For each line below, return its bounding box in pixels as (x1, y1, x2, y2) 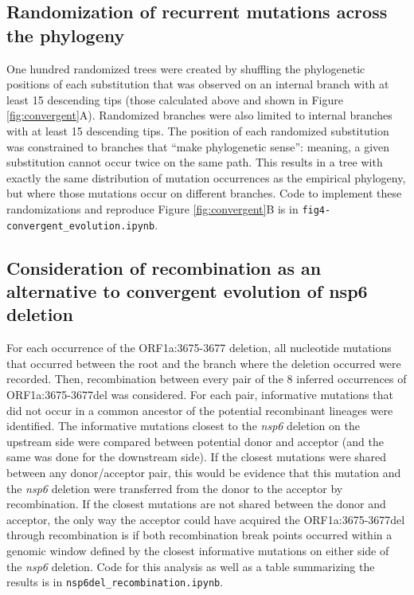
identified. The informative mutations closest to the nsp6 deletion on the (6, 417, 360, 434)
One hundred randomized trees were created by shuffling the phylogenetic (6, 60, 365, 76)
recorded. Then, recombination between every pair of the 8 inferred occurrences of (6, 370, 407, 387)
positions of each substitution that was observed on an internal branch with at (6, 76, 389, 92)
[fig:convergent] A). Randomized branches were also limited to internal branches (6, 107, 393, 123)
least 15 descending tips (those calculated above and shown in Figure (6, 91, 343, 108)
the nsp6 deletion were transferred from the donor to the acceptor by (6, 480, 343, 496)
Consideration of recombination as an (6, 255, 322, 280)
